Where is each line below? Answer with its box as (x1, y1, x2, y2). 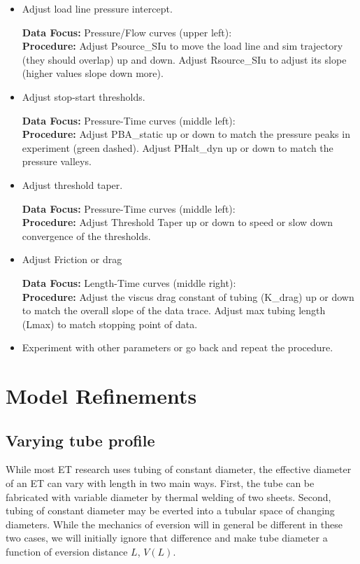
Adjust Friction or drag (22, 252, 122, 267)
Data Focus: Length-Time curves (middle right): (22, 275, 236, 290)
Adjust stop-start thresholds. (22, 89, 145, 104)
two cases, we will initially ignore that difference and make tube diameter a (6, 530, 328, 545)
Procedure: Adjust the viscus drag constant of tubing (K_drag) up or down (22, 289, 354, 304)
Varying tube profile (6, 429, 155, 451)
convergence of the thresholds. (22, 228, 151, 243)
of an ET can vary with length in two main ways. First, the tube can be (6, 476, 315, 491)
